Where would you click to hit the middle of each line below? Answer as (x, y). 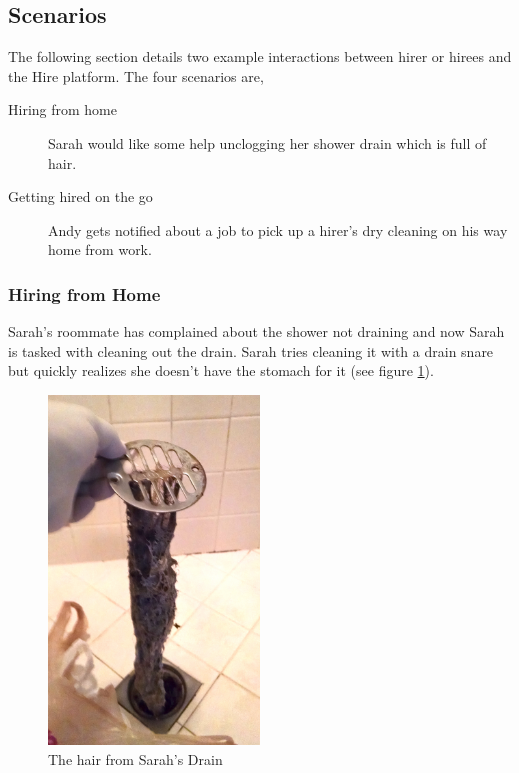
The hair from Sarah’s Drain (135, 758)
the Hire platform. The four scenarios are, (136, 75)
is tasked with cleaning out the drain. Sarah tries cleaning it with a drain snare (251, 350)
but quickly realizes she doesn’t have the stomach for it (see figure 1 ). (221, 370)
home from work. (100, 249)
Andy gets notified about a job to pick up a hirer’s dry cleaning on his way (278, 229)
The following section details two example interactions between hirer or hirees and (260, 56)
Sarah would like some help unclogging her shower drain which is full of (267, 142)
